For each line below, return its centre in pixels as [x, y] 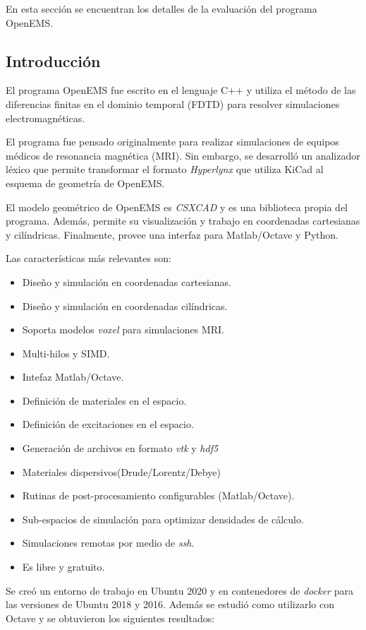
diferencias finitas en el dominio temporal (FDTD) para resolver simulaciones [173, 103]
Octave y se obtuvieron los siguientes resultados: [110, 618]
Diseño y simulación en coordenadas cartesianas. [127, 281]
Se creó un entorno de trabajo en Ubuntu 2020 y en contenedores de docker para [179, 590]
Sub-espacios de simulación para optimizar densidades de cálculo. [163, 519]
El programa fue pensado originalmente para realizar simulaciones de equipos [172, 142]
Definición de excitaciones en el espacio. [108, 424]
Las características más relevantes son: [89, 258]
